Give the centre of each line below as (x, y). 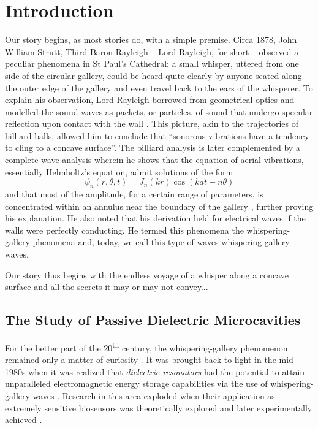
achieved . (24, 420)
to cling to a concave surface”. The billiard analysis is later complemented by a (153, 147)
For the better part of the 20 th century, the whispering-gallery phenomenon (146, 347)
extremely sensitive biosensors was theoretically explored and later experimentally (159, 407)
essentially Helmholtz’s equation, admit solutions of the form (119, 171)
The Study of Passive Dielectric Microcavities (153, 320)
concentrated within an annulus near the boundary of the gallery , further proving (159, 206)
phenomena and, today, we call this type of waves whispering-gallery (161, 242)
